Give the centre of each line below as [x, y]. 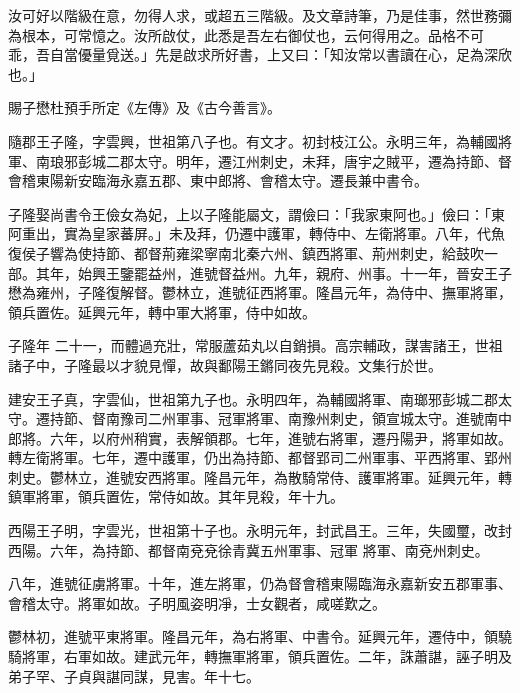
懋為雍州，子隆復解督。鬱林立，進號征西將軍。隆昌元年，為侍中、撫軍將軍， [260, 292]
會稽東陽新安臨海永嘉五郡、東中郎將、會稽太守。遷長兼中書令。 [218, 180]
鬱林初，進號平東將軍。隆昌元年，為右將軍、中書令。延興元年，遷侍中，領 [253, 636]
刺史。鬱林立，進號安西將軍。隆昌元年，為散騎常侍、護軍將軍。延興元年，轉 [260, 476]
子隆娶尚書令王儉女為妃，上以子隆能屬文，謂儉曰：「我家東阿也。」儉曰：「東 [256, 213]
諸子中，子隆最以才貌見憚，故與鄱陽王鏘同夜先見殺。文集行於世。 [225, 364]
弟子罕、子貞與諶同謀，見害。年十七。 [134, 675]
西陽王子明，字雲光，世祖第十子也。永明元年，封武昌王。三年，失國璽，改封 [260, 530]
